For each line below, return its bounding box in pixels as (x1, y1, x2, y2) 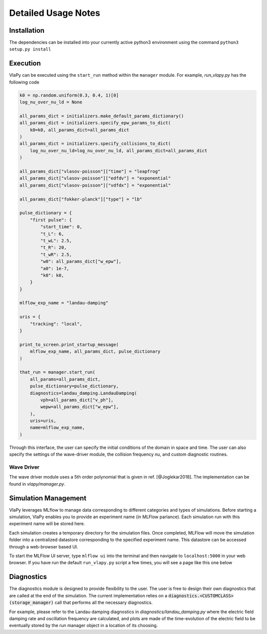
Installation (9, 26, 44, 35)
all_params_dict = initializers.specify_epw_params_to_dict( (19, 120, 171, 126)
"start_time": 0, (40, 224, 83, 230)
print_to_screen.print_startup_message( (19, 341, 119, 347)
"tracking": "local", (30, 321, 83, 327)
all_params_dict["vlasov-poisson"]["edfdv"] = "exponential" (19, 176, 171, 181)
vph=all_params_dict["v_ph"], (40, 397, 114, 403)
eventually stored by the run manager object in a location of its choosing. (9, 623, 158, 629)
